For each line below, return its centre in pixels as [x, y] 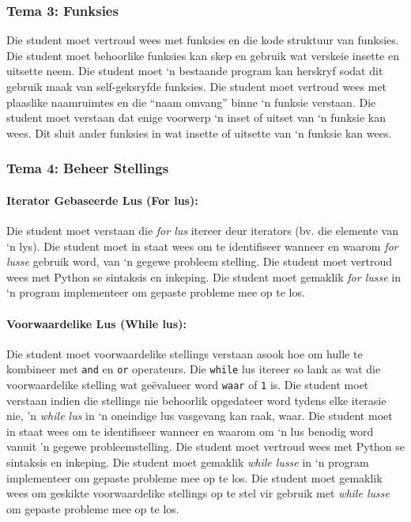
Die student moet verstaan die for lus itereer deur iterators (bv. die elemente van [202, 231]
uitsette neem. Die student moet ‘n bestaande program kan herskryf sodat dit [195, 71]
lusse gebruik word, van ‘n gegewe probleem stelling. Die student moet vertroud [200, 261]
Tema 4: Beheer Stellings [88, 168]
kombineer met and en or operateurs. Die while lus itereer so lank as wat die [194, 369]
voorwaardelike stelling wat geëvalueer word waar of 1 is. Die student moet [188, 385]
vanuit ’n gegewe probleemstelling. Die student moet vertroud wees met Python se [205, 446]
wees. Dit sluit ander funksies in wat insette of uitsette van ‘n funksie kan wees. [199, 132]
